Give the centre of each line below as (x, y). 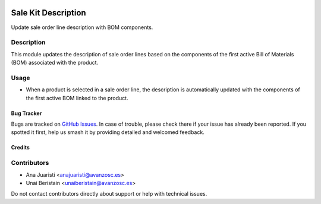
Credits (20, 148)
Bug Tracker (26, 113)
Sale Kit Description (48, 13)
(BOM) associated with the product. (55, 63)
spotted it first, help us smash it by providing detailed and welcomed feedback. (108, 132)
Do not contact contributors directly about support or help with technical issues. (109, 194)
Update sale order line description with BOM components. (82, 27)
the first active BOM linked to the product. (77, 98)
